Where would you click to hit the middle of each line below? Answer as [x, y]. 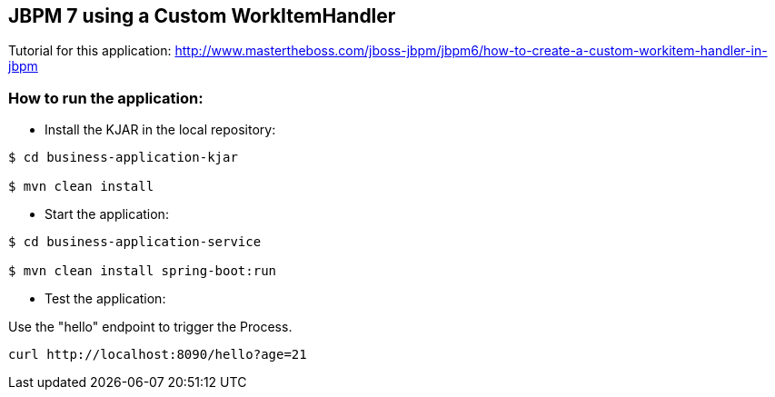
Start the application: [107, 214]
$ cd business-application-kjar [123, 158]
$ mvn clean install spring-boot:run [143, 271]
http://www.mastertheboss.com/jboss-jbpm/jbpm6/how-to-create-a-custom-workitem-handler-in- [471, 51]
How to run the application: [106, 98]
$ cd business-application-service [135, 242]
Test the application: [105, 299]
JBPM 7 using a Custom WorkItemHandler [202, 16]
